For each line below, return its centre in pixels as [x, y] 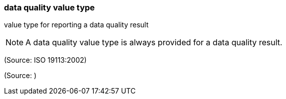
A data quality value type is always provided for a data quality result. [154, 43]
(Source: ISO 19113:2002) [45, 60]
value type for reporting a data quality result [76, 25]
